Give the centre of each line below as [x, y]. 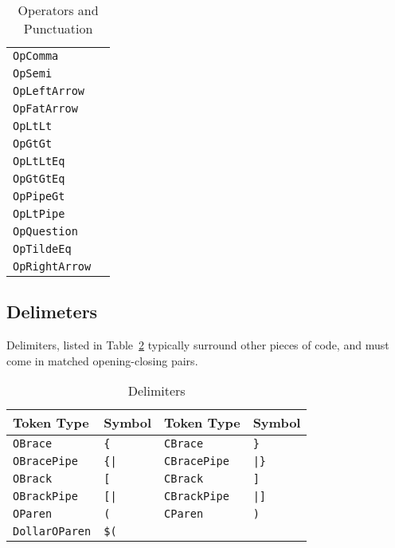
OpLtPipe [39, 214]
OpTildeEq [42, 249]
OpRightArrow [52, 266]
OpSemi [33, 73]
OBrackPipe [45, 497]
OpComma [36, 56]
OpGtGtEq [39, 179]
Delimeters [52, 311]
